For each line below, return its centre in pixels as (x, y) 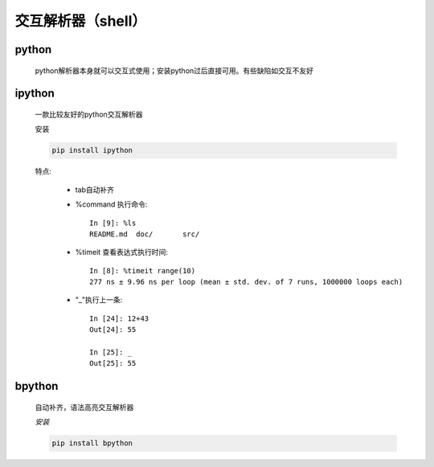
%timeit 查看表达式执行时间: (122, 252)
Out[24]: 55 (113, 330)
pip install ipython (92, 150)
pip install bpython (92, 443)
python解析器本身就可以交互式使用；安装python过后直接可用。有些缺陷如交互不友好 (174, 70)
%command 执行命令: (111, 204)
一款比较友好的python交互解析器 (89, 114)
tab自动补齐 (95, 190)
